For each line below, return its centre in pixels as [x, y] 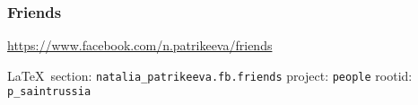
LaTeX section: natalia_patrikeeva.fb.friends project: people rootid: [210, 75]
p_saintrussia [49, 92]
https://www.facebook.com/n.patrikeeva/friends [140, 45]
